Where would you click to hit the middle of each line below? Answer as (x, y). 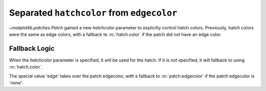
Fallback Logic (32, 48)
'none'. (16, 83)
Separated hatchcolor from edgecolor (93, 13)
